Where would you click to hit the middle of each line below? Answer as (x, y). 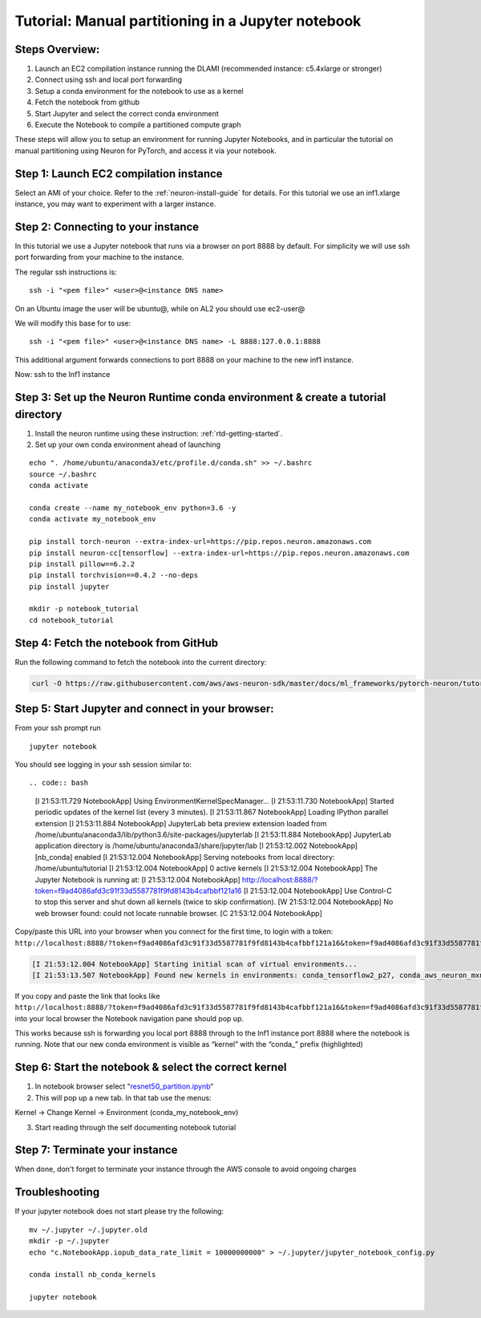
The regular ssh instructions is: (66, 272)
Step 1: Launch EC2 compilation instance (119, 174)
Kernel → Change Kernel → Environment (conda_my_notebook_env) (127, 1113)
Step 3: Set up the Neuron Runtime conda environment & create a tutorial (200, 397)
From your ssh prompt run (58, 728)
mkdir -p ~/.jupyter (69, 1241)
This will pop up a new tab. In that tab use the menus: (123, 1097)
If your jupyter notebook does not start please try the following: (119, 1211)
